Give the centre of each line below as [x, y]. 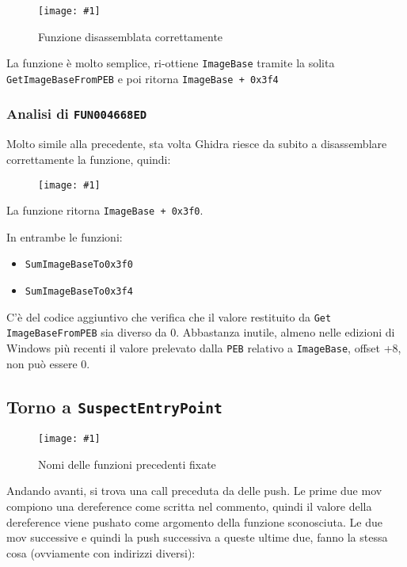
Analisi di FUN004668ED [77, 114]
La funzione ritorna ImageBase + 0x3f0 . [105, 210]
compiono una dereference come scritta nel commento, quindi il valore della [189, 506]
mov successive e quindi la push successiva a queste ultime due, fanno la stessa [197, 537]
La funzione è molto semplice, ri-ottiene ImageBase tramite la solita [171, 63]
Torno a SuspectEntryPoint [114, 406]
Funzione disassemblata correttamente [131, 36]
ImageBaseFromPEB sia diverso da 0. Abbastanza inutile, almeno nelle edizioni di [201, 332]
